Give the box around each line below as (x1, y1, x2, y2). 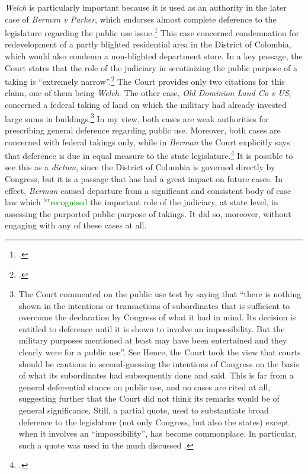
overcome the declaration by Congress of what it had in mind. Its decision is (18, 311, 296, 323)
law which (5, 196, 41, 208)
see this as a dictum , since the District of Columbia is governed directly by (5, 161, 275, 173)
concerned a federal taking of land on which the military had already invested (5, 98, 287, 111)
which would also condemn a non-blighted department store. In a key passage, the (5, 50, 303, 62)
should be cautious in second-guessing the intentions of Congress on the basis (18, 357, 299, 370)
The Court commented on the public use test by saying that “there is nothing (18, 288, 301, 300)
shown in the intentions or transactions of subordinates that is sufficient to (18, 299, 290, 311)
